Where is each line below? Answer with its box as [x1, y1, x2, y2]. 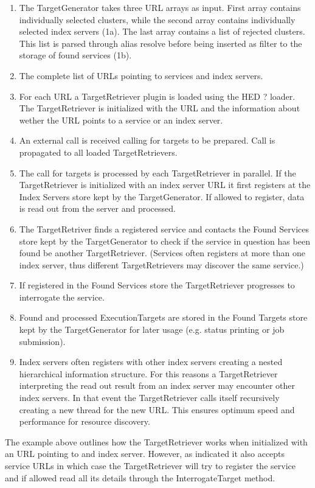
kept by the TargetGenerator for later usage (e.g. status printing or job [19, 323, 285, 336]
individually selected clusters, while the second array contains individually [19, 13, 296, 26]
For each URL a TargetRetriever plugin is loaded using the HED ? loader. [19, 89, 296, 102]
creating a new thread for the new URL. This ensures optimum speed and [19, 403, 295, 416]
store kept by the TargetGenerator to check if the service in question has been [19, 234, 310, 247]
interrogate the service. [19, 290, 105, 303]
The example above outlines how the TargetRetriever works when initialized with [5, 435, 308, 448]
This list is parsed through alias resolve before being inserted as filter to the [19, 37, 302, 49]
